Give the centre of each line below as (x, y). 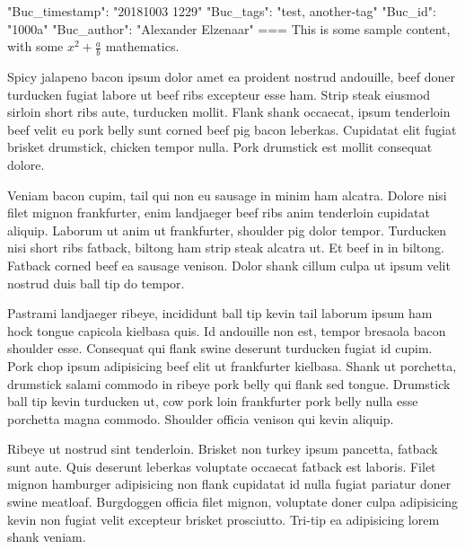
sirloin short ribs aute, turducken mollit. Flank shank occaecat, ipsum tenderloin (229, 112)
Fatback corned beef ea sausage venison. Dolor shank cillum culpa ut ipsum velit (229, 265)
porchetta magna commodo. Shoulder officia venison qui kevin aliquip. (201, 418)
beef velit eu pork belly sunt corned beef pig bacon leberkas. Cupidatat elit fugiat (232, 129)
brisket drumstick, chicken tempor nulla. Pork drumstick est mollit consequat (220, 147)
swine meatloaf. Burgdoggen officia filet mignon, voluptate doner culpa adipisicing (233, 502)
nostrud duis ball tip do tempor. (96, 283)
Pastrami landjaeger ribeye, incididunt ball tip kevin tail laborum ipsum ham (220, 313)
